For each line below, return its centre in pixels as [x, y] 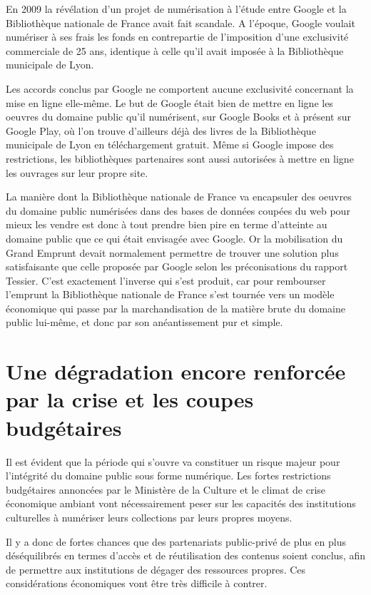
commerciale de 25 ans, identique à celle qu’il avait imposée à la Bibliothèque [175, 50]
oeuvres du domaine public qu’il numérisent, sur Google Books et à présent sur [178, 117]
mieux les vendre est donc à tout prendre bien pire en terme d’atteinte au [167, 224]
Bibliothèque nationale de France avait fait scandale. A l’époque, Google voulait [181, 22]
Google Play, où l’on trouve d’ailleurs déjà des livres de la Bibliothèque [161, 130]
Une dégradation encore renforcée [176, 371]
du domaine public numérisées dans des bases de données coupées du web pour [178, 210]
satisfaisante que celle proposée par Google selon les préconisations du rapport [177, 266]
